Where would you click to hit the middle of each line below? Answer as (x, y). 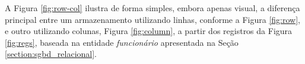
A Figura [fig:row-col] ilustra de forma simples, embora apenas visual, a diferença (152, 8)
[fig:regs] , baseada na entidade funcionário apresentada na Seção (122, 42)
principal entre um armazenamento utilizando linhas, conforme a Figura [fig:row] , (152, 19)
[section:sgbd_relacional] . (51, 54)
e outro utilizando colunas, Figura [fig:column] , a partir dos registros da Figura (149, 31)
